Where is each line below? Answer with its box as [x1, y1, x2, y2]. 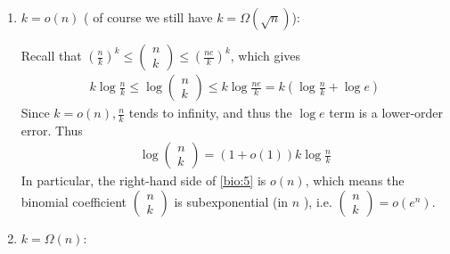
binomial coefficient [20, 193, 127, 211]
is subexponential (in [174, 193, 289, 211]
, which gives [230, 46, 301, 64]
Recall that [20, 46, 82, 64]
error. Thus [20, 120, 83, 139]
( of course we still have [84, 8, 213, 26]
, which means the [305, 171, 405, 190]
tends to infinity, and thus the [128, 103, 292, 122]
